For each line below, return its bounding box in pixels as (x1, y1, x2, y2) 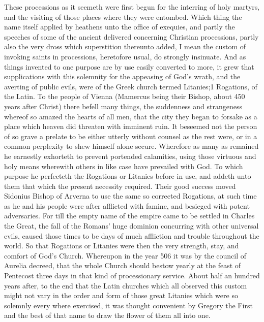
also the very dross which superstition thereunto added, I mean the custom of (4, 41, 246, 52)
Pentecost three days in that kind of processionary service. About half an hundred (4, 270, 260, 281)
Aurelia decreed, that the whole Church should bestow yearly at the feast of (4, 260, 241, 271)
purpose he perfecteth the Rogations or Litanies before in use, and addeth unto (4, 171, 251, 181)
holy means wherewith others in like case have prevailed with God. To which (4, 160, 243, 171)
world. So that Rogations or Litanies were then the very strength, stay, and (4, 240, 239, 251)
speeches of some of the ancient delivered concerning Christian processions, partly (4, 31, 259, 42)
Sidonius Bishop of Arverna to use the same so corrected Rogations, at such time (4, 190, 257, 201)
